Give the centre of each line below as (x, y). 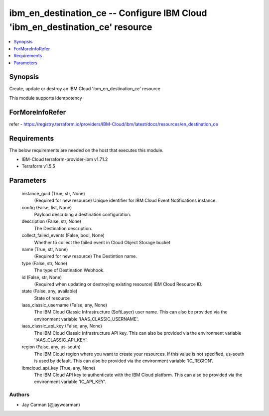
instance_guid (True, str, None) (53, 193)
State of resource (52, 298)
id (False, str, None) (42, 277)
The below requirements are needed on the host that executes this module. (86, 150)
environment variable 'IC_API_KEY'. (70, 382)
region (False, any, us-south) (51, 347)
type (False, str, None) (44, 263)
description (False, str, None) (52, 221)
